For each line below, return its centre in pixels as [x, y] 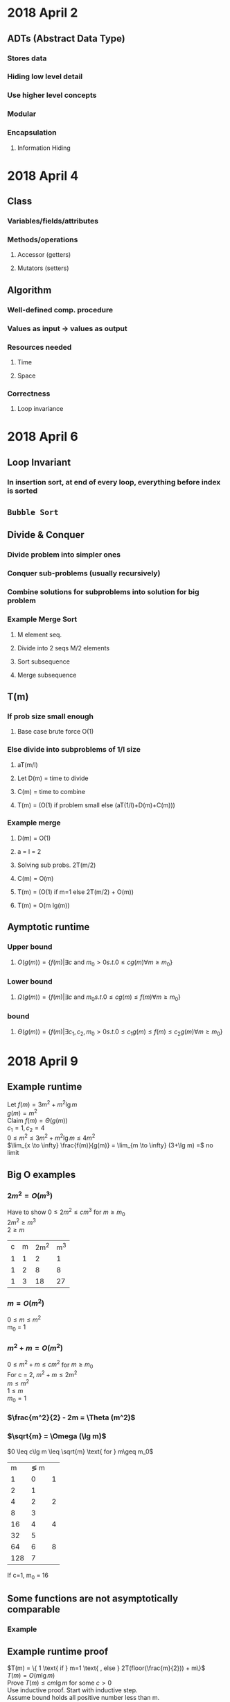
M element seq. [39, 634]
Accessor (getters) [44, 255]
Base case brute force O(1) [55, 732]
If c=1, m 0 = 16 [28, 1576]
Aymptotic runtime [48, 927]
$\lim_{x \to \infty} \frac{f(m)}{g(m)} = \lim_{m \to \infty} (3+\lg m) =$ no [110, 1145]
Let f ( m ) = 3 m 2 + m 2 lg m [42, 1104]
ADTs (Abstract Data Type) [67, 39]
